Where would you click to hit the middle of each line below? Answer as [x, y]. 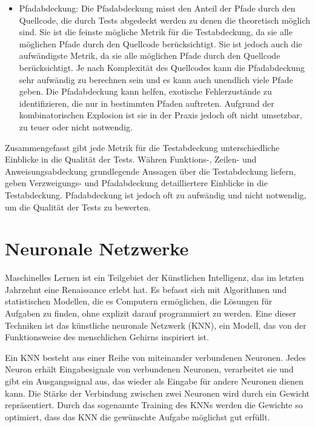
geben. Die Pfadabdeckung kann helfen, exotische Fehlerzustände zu [145, 91]
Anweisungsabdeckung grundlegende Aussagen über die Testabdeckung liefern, [151, 171]
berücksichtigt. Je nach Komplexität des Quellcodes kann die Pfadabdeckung [162, 67]
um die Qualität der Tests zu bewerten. [78, 207]
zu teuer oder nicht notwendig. [76, 126]
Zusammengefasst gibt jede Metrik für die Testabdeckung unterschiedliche [142, 147]
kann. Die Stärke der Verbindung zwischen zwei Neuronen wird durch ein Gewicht [157, 393]
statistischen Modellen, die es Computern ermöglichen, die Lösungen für [139, 301]
